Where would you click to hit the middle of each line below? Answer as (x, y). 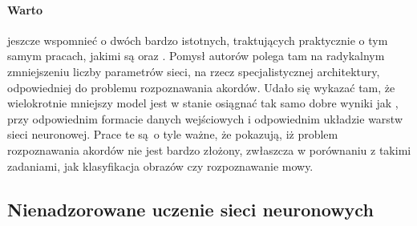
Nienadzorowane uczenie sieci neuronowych (190, 209)
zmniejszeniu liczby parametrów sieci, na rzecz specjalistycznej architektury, (194, 71)
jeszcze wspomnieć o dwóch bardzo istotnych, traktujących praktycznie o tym (198, 40)
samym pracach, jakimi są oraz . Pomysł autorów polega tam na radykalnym (196, 56)
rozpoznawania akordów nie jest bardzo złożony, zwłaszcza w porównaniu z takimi (209, 149)
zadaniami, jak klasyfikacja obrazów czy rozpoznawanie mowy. (160, 165)
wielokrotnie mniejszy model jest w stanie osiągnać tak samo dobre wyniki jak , (203, 103)
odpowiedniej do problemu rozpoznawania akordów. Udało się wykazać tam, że (201, 87)
